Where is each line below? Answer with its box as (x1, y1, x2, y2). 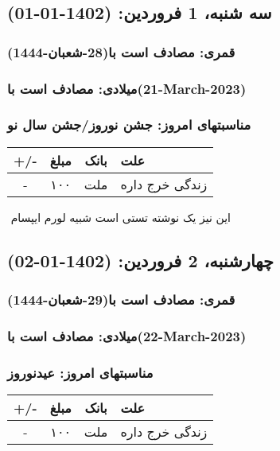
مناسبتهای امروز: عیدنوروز (7, 362, 154, 382)
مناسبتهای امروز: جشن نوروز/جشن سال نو (7, 115, 251, 134)
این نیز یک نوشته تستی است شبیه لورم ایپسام (10, 208, 231, 225)
